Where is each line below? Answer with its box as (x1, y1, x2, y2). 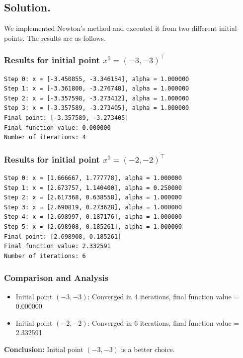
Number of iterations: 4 (4, 134, 86, 141)
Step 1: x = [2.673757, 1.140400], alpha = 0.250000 (4, 184, 182, 191)
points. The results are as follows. (4, 32, 106, 43)
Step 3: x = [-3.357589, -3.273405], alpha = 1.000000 (4, 104, 189, 112)
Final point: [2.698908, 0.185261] (4, 233, 122, 240)
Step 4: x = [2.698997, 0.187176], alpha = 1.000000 (4, 213, 182, 221)
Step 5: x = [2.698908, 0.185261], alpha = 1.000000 (4, 223, 182, 230)
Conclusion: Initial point (4, 344, 83, 354)
